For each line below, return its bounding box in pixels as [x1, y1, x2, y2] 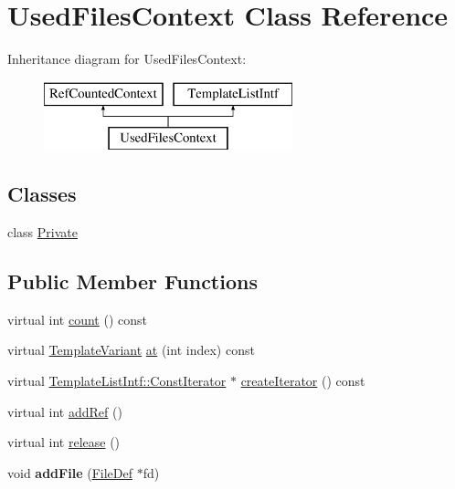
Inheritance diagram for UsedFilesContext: [7, 49, 247, 68]
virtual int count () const [7, 309, 147, 328]
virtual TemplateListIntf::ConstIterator [7, 371, 227, 390]
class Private [7, 223, 78, 242]
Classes [7, 180, 77, 208]
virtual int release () [7, 432, 121, 452]
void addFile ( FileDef [7, 463, 132, 482]
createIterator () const [240, 371, 365, 390]
